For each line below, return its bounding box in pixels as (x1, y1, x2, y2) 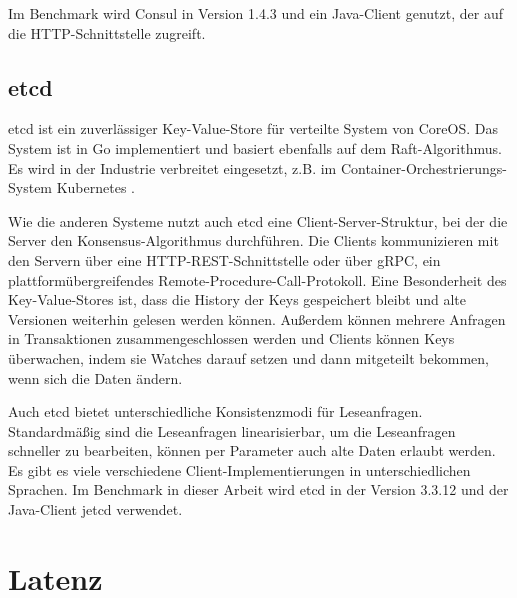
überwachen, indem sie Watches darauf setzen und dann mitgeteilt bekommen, (8, 347, 489, 368)
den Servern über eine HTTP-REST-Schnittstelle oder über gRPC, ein (8, 249, 441, 270)
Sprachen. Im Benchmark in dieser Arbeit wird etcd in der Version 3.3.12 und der (8, 479, 509, 500)
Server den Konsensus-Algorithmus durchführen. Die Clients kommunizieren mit (8, 230, 499, 251)
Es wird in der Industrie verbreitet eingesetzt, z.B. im (8, 157, 337, 178)
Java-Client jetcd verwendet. (8, 499, 183, 520)
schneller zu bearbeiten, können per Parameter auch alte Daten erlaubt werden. (8, 440, 496, 461)
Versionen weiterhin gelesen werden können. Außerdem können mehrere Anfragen (8, 308, 506, 329)
